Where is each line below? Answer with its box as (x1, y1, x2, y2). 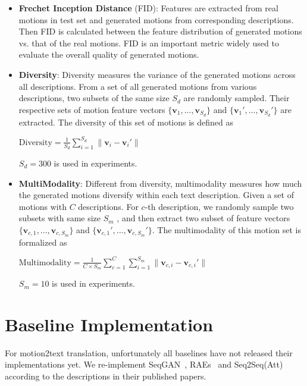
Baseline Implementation (5, 312, 214, 336)
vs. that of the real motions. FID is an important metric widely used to (18, 36, 279, 49)
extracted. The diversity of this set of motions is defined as (18, 115, 234, 128)
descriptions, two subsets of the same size (18, 92, 170, 104)
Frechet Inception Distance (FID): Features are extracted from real (18, 2, 278, 14)
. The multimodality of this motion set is (152, 223, 302, 236)
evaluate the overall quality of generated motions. (18, 48, 199, 61)
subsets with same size (18, 212, 101, 224)
